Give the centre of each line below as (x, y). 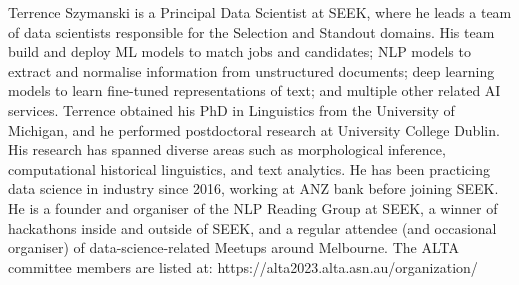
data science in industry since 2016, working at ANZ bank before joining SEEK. (253, 188)
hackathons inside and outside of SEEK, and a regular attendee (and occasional (252, 227)
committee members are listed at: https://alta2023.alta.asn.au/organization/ (243, 266)
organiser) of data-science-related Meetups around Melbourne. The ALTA (233, 247)
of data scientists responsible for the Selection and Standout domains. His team (251, 31)
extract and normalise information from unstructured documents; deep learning (251, 70)
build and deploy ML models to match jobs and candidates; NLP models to (239, 51)
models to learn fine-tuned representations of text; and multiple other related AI (254, 90)
